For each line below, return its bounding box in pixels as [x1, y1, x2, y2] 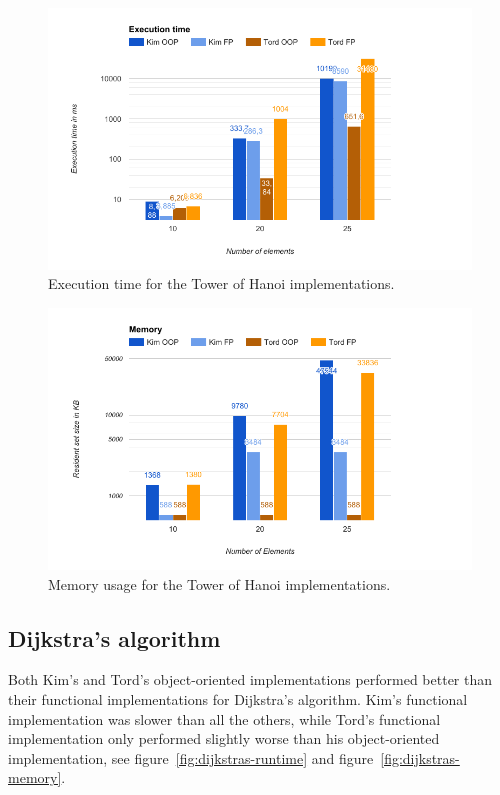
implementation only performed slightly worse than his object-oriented [8, 728, 440, 749]
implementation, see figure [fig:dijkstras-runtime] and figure [8, 747, 374, 768]
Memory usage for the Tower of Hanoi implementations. [48, 573, 391, 594]
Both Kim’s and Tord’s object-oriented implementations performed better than [8, 669, 493, 690]
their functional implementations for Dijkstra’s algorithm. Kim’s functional [8, 688, 468, 709]
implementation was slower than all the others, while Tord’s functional [8, 708, 441, 729]
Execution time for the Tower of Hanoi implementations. [48, 273, 395, 294]
